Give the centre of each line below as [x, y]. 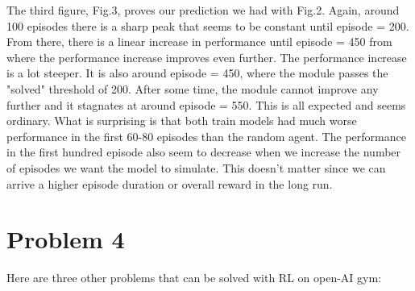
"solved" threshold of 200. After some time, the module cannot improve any [193, 88]
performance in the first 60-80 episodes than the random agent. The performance [206, 136]
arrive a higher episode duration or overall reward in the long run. [170, 183]
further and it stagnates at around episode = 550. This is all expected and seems [206, 104]
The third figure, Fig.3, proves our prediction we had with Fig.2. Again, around [203, 10]
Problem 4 [66, 239]
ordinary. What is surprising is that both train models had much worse [182, 121]
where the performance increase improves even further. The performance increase [207, 57]
